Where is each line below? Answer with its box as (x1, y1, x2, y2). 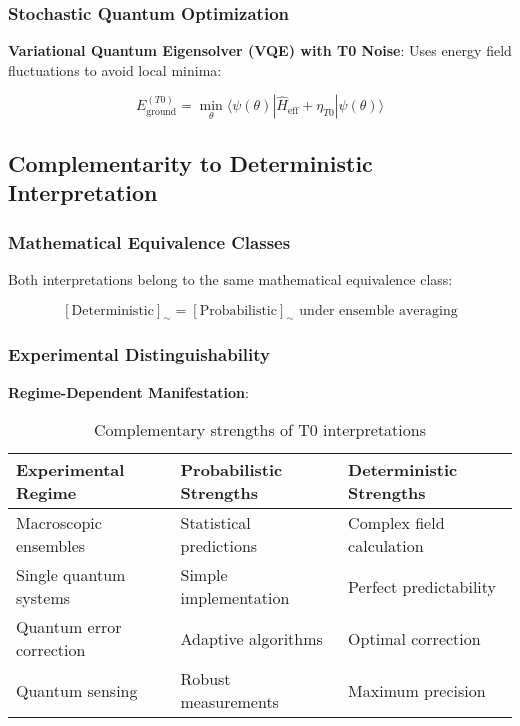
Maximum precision (348, 678, 486, 702)
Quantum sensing (16, 678, 138, 702)
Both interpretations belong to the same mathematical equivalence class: (8, 269, 453, 290)
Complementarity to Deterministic (8, 148, 373, 179)
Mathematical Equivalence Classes (8, 229, 291, 254)
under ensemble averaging (299, 303, 458, 318)
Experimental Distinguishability (8, 342, 271, 367)
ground (146, 106, 177, 117)
